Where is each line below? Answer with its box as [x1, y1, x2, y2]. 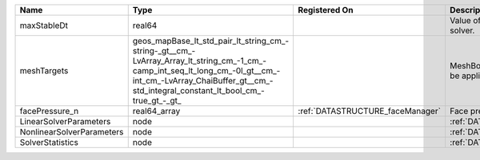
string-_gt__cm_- [132, 45, 196, 56]
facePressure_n [19, 106, 79, 116]
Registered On [298, 5, 354, 15]
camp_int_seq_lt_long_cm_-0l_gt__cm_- [132, 65, 281, 76]
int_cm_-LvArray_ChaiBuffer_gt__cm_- [132, 76, 274, 86]
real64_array [132, 106, 181, 116]
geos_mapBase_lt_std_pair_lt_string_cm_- [132, 36, 290, 46]
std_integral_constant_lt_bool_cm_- [132, 85, 266, 96]
